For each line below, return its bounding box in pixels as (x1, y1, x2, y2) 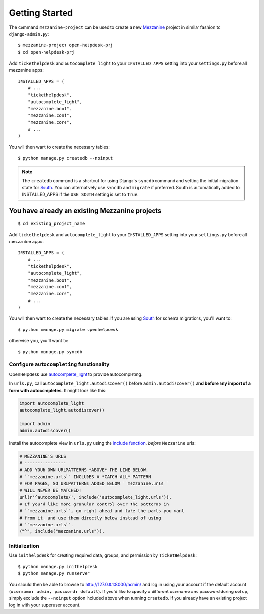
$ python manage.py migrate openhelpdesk (18, 327, 118, 332)
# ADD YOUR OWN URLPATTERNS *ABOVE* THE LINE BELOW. (19, 467, 149, 473)
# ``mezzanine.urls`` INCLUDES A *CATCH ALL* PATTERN (19, 474, 151, 480)
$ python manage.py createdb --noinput (18, 155, 113, 161)
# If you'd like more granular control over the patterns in (19, 501, 169, 507)
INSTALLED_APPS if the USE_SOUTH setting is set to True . (22, 191, 139, 197)
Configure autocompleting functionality (9, 361, 110, 368)
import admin (19, 421, 51, 426)
